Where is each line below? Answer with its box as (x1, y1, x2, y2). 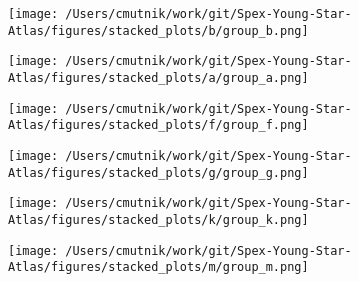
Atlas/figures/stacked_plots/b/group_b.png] (8, 23, 309, 38)
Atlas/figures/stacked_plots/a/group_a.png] (8, 70, 309, 85)
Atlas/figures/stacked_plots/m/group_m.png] (8, 260, 309, 275)
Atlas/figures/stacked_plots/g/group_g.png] (8, 165, 309, 180)
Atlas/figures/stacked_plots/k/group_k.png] (8, 212, 309, 227)
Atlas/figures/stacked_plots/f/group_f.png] (8, 118, 309, 133)
